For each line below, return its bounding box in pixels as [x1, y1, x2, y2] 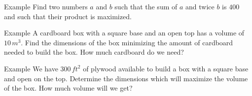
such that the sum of [114, 1, 178, 11]
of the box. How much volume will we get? [4, 83, 133, 93]
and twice [185, 1, 215, 11]
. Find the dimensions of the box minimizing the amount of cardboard [21, 37, 233, 47]
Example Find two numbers [4, 1, 88, 11]
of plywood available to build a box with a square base [83, 63, 249, 73]
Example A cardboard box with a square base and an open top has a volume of [4, 28, 245, 38]
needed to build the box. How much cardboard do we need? [4, 47, 184, 57]
